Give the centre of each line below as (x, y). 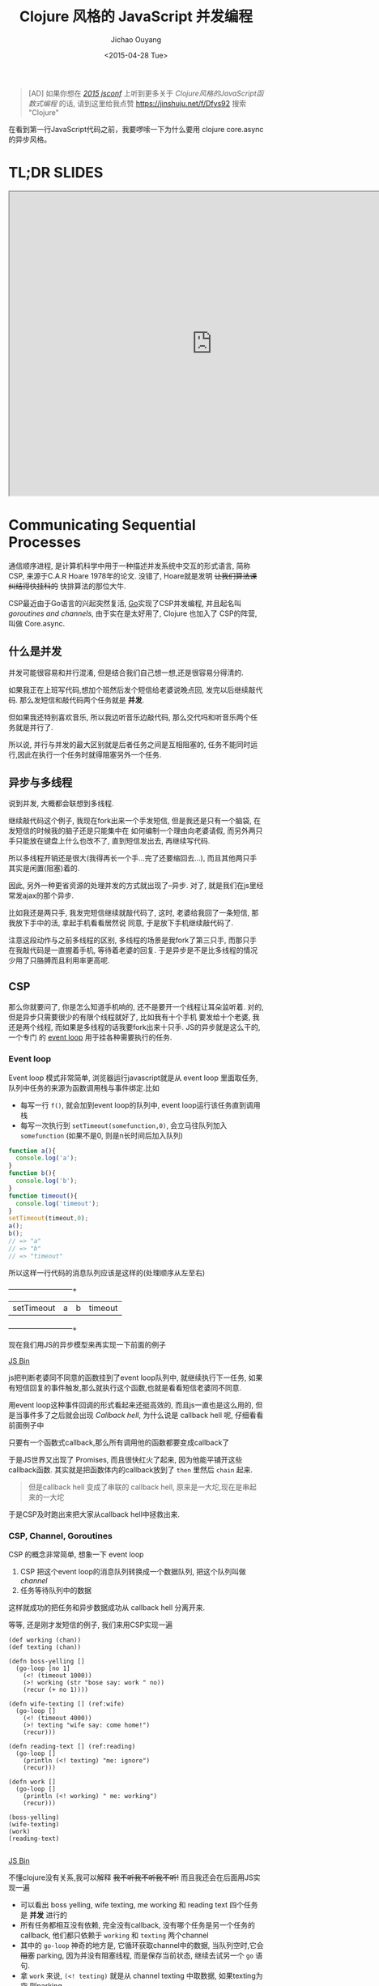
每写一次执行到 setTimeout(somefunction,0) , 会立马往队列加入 (123, 1125)
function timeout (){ (43, 1196)
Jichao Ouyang (136, 39)
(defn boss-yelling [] (47, 1661)
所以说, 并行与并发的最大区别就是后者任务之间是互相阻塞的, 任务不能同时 (130, 744)
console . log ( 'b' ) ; (47, 1181)
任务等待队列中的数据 (55, 1590)
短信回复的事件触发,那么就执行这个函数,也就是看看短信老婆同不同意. (128, 1387)
